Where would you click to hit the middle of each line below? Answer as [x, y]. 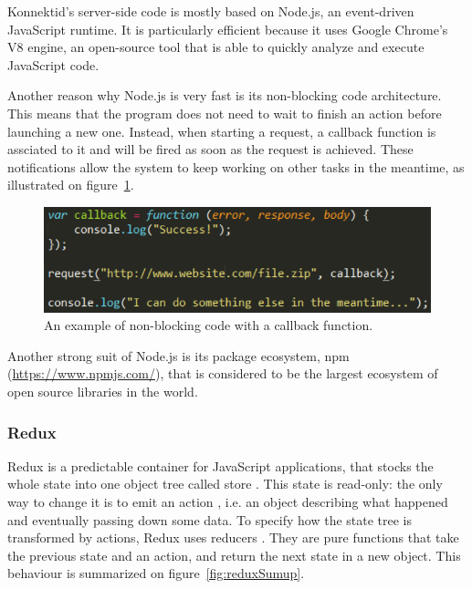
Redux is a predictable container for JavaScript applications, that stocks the [220, 465]
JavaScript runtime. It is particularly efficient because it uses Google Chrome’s [228, 29]
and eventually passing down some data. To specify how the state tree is [210, 519]
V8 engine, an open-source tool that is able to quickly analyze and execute [216, 47]
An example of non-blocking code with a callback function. [209, 325]
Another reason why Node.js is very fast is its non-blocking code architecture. [225, 95]
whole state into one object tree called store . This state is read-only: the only [225, 484]
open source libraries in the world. [103, 392]
